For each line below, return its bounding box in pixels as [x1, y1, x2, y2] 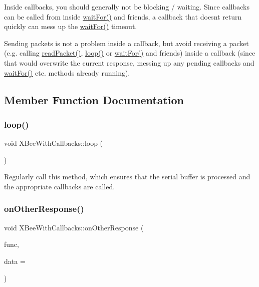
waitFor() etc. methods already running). [4, 67, 130, 78]
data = [4, 255, 26, 266]
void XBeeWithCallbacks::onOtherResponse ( [4, 222, 144, 232]
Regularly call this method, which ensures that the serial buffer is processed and [4, 171, 250, 182]
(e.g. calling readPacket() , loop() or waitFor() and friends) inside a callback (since [4, 48, 255, 58]
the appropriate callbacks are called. [4, 181, 115, 191]
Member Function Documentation [4, 92, 184, 107]
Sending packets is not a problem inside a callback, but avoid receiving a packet [4, 38, 249, 48]
